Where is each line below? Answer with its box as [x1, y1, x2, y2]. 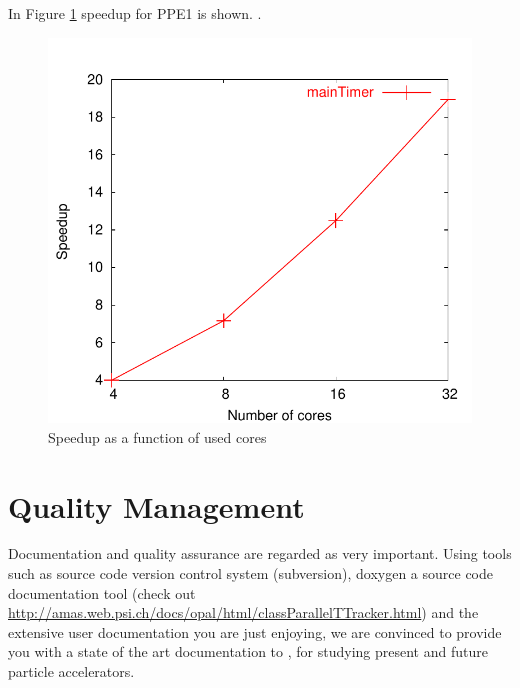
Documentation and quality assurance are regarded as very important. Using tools [8, 543, 512, 564]
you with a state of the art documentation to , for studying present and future [8, 641, 488, 662]
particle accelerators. [8, 661, 135, 682]
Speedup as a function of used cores [48, 426, 267, 447]
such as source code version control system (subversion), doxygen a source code [8, 563, 493, 584]
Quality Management [8, 485, 305, 526]
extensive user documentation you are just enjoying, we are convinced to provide [8, 621, 502, 642]
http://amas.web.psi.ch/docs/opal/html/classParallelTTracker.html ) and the [8, 602, 479, 623]
